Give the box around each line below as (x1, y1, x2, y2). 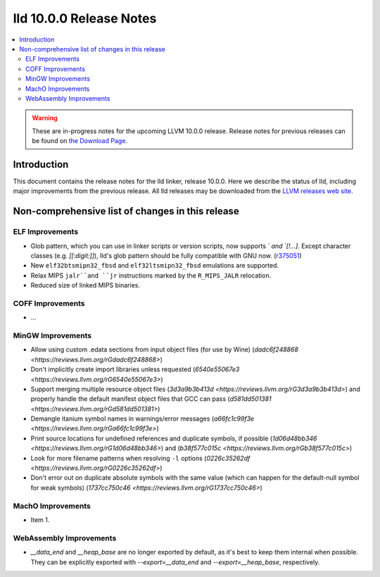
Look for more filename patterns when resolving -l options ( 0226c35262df (30, 454, 251, 462)
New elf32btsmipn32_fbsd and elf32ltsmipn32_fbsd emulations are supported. (30, 261, 279, 270)
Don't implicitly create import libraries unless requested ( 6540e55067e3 (30, 365, 240, 373)
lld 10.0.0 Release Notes (13, 11, 157, 26)
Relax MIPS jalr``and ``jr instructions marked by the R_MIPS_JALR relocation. (30, 271, 272, 280)
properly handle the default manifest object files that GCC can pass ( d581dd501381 (30, 395, 272, 403)
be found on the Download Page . (32, 137, 128, 145)
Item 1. (30, 515, 50, 524)
